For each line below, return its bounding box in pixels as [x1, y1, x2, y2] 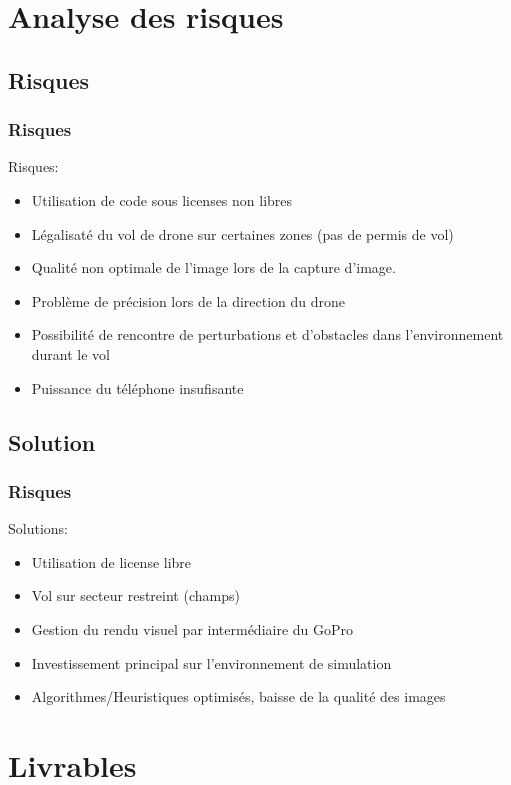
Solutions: [8, 518, 68, 539]
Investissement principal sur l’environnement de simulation [31, 652, 392, 673]
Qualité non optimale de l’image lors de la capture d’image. [31, 257, 396, 278]
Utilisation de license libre [31, 551, 192, 572]
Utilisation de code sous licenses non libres [31, 189, 293, 210]
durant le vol [31, 343, 111, 364]
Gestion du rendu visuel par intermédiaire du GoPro [31, 618, 354, 639]
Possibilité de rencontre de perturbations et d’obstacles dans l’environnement [31, 324, 504, 345]
